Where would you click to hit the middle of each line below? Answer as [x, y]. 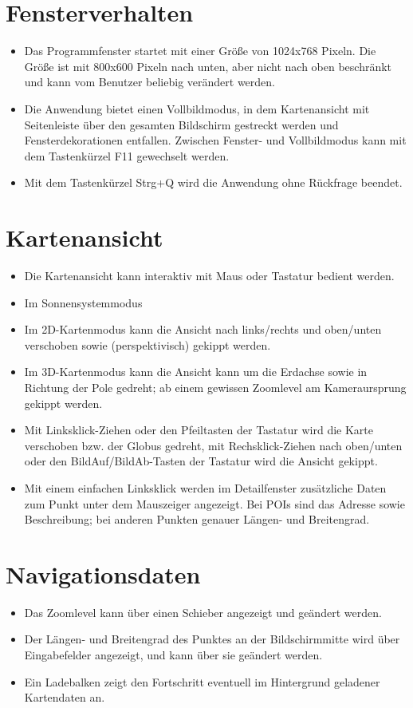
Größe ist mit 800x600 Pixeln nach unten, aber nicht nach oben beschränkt [208, 66]
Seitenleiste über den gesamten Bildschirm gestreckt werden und [181, 124]
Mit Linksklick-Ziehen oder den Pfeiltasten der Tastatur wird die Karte [199, 430]
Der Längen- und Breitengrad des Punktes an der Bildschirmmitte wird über [212, 639]
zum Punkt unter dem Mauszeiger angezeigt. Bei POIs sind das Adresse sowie [214, 503]
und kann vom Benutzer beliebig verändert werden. [149, 82]
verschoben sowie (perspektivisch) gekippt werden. [147, 344]
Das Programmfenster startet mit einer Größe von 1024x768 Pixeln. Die [200, 51]
